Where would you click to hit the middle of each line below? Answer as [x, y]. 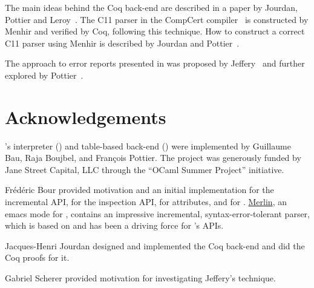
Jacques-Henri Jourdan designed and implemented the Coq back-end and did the [155, 245]
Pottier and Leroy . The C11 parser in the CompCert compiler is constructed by [157, 19]
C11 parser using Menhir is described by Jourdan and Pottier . [122, 43]
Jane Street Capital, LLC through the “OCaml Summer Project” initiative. [145, 169]
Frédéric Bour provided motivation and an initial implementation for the [139, 190]
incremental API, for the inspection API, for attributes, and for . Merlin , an [146, 202]
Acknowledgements [86, 116]
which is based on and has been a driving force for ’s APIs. [114, 225]
